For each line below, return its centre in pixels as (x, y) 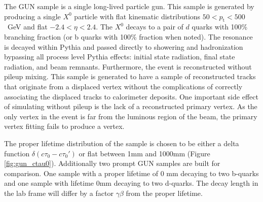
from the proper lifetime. (164, 193)
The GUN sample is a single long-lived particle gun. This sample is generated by (129, 6)
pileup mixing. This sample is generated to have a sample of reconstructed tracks (130, 76)
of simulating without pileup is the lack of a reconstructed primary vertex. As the (131, 106)
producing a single (32, 16)
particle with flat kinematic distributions (137, 16)
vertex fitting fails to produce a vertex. (64, 126)
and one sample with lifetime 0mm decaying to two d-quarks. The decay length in (131, 183)
